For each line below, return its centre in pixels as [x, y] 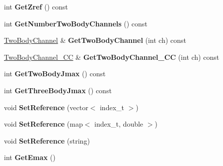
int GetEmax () [30, 157]
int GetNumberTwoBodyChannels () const [76, 23]
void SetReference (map [43, 124]
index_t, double [119, 124]
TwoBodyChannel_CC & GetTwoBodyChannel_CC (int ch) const [112, 57]
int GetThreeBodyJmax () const [58, 90]
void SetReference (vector [46, 107]
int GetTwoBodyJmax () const [55, 74]
